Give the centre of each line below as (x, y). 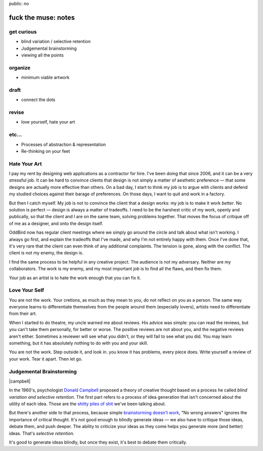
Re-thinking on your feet (46, 151)
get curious (23, 32)
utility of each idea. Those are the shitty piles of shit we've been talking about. (87, 404)
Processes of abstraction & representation (64, 144)
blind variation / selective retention (56, 41)
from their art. (23, 314)
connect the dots (38, 100)
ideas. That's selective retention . (42, 433)
